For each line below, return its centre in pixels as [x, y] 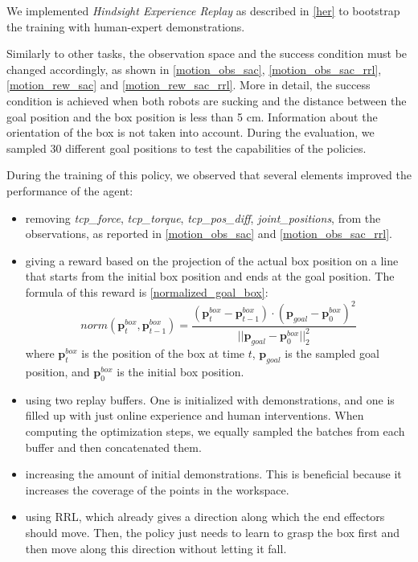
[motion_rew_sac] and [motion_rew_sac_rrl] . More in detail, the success [189, 85]
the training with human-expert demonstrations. [126, 26]
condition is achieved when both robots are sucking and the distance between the [207, 100]
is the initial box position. [180, 371]
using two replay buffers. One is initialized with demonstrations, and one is [210, 399]
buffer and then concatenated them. [113, 447]
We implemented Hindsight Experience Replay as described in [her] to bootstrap [203, 10]
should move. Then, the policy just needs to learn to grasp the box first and [213, 532]
